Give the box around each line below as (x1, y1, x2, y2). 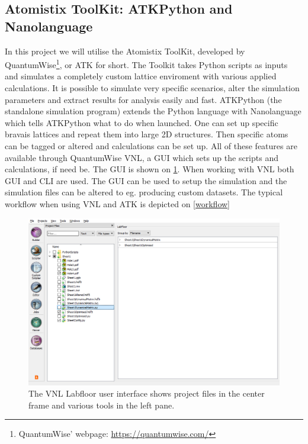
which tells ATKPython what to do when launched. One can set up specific (5, 116, 278, 128)
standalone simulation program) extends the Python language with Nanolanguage (5, 105, 301, 117)
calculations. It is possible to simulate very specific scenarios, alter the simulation (5, 82, 300, 94)
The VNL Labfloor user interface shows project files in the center (28, 387, 265, 400)
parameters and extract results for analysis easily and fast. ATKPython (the (5, 93, 282, 105)
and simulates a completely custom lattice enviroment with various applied (5, 70, 277, 82)
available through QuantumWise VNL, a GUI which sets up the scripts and (5, 151, 278, 163)
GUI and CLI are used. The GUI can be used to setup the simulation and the (5, 174, 287, 186)
